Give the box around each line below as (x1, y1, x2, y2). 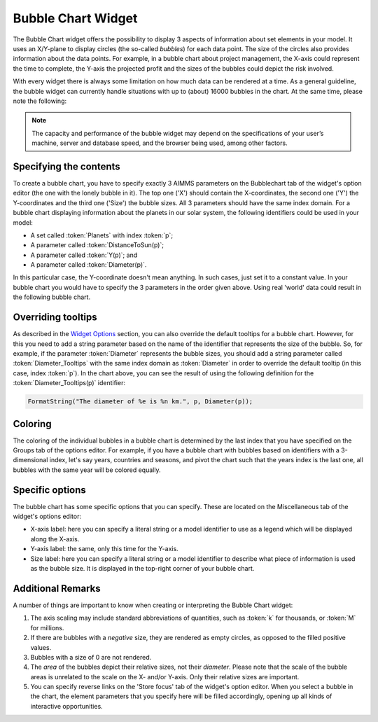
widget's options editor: (13, 512, 82, 521)
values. (30, 643, 52, 651)
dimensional (13, 456, 48, 464)
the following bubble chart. (13, 293, 91, 301)
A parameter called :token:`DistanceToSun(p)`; (30, 241, 164, 249)
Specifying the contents (13, 160, 120, 172)
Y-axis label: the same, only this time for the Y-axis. (30, 545, 178, 553)
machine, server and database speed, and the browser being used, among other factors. (31, 139, 288, 147)
